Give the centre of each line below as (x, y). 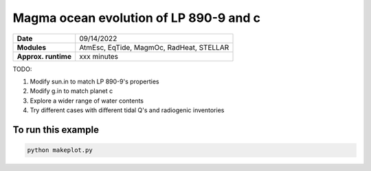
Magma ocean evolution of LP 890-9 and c (137, 18)
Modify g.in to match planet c (71, 91)
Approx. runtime (44, 56)
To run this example (56, 130)
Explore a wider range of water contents (87, 101)
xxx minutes (99, 56)
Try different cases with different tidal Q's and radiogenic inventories (127, 110)
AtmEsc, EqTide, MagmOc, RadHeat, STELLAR (154, 47)
